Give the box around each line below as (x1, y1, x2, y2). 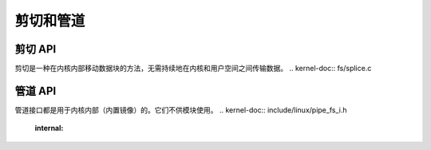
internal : (34, 124, 64, 133)
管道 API (14, 84, 57, 97)
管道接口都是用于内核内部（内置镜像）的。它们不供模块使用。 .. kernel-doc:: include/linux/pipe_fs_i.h (14, 105, 347, 115)
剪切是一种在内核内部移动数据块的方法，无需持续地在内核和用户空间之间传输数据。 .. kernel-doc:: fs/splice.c (14, 64, 372, 73)
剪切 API (14, 42, 57, 56)
